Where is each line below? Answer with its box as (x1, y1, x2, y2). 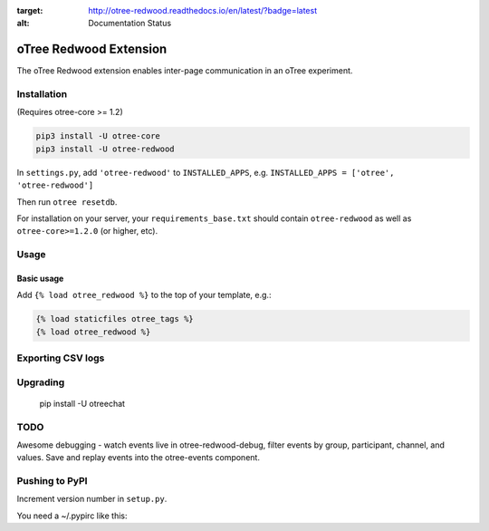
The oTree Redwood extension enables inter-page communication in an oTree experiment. (16, 65, 353, 76)
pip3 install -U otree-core (35, 131, 160, 141)
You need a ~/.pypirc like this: (16, 510, 128, 521)
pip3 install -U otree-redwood (35, 143, 176, 154)
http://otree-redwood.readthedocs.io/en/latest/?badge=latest (88, 5, 317, 15)
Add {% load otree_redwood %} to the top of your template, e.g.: (16, 290, 272, 301)
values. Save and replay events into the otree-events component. (16, 452, 260, 463)
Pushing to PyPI (16, 475, 88, 488)
